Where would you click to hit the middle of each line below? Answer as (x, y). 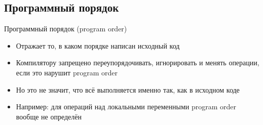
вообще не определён (49, 116)
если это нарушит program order (67, 72)
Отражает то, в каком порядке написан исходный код (98, 45)
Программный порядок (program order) (66, 29)
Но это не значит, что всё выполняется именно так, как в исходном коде (128, 89)
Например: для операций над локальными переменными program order (126, 107)
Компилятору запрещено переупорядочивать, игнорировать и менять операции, (138, 62)
